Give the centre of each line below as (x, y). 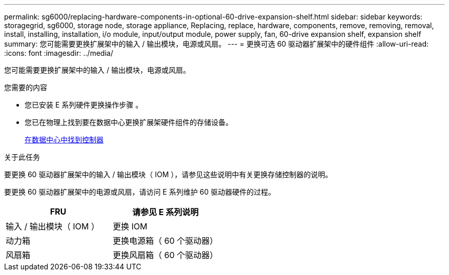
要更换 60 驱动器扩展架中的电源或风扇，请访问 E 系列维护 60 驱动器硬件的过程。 (140, 192)
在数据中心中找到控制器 (64, 140)
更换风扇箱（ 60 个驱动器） (166, 255)
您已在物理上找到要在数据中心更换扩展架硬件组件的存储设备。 (129, 122)
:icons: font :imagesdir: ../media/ (59, 53)
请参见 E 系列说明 (165, 212)
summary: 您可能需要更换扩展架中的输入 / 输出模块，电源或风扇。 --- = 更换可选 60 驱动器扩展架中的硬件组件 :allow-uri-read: (217, 44)
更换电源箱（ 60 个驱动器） (166, 241)
